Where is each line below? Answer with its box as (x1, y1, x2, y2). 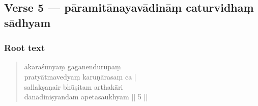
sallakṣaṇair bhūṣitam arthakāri (24, 81, 123, 92)
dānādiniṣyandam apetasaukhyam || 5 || (24, 91, 148, 102)
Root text (4, 41, 45, 54)
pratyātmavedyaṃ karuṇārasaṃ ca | (24, 71, 136, 82)
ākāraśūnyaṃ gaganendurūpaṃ (24, 61, 121, 72)
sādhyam (4, 14, 51, 30)
